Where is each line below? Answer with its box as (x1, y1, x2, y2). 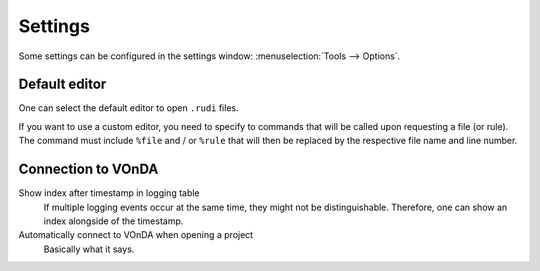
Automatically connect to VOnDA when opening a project (18, 229, 254, 241)
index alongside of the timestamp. (43, 215, 184, 227)
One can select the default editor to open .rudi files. (18, 102, 239, 114)
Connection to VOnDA (18, 161, 159, 178)
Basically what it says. (43, 243, 135, 255)
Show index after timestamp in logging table (18, 187, 200, 199)
